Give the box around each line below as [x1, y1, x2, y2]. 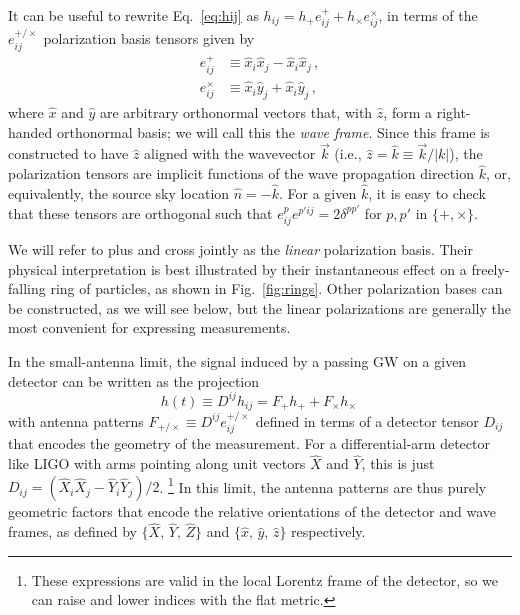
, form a [383, 101, 432, 122]
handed [8, 121, 53, 142]
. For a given [279, 183, 357, 203]
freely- [471, 258, 510, 279]
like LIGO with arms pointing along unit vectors [8, 453, 306, 474]
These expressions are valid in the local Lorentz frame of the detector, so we [31, 569, 498, 590]
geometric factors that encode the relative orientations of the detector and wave [8, 501, 496, 522]
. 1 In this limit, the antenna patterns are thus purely [159, 473, 487, 497]
